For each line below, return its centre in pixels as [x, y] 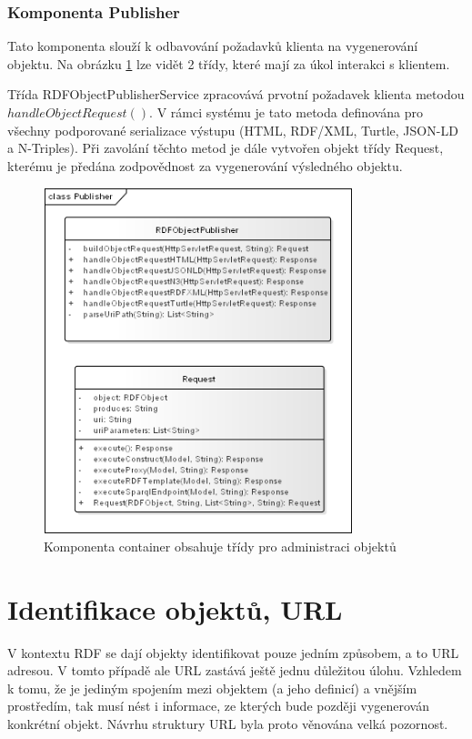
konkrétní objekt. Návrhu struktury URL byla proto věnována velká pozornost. [228, 723]
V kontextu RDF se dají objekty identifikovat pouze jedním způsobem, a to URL [233, 652]
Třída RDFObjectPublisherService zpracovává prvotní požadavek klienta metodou [236, 94]
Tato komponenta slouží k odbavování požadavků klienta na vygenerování [213, 46]
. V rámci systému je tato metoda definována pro [286, 112]
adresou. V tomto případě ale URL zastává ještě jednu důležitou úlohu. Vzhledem [235, 670]
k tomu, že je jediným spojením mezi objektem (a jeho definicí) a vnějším [212, 688]
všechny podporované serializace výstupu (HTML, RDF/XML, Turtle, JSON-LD [233, 130]
